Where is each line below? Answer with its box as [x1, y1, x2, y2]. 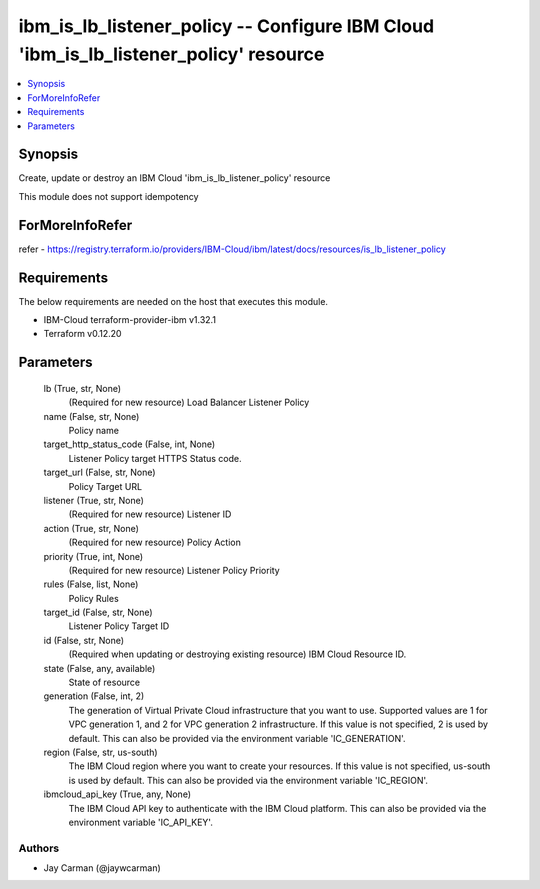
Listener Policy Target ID [68, 620, 170, 632]
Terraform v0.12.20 [43, 328, 122, 340]
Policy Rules [68, 592, 119, 604]
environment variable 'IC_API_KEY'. [68, 816, 214, 828]
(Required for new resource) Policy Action [68, 536, 242, 549]
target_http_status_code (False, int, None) [43, 438, 216, 450]
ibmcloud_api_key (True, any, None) [43, 788, 192, 800]
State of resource [68, 676, 141, 689]
